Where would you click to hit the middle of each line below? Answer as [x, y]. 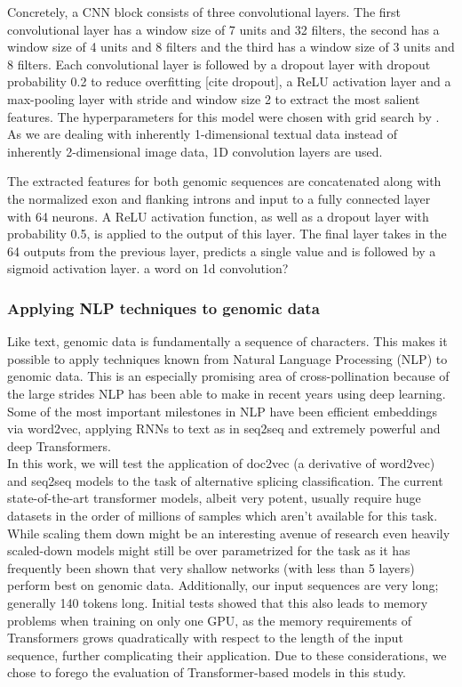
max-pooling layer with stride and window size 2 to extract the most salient [214, 98]
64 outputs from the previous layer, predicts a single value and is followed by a [222, 251]
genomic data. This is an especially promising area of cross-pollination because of [228, 376]
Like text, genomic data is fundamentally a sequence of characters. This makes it [227, 341]
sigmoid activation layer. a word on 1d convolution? [148, 268]
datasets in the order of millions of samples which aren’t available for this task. [223, 516]
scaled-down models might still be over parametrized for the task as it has [209, 550]
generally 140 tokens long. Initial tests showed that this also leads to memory [218, 603]
